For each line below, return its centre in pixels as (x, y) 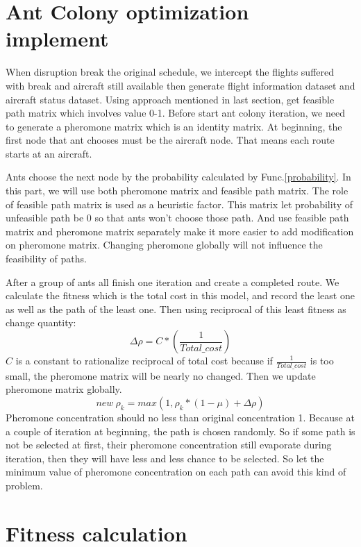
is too (322, 360)
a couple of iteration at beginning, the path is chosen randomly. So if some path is (180, 431)
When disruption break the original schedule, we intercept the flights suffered (170, 72)
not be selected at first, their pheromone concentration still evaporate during (169, 445)
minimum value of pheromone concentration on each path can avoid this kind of (176, 472)
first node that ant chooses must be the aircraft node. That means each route (170, 140)
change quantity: (41, 322)
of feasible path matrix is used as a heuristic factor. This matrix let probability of (179, 204)
